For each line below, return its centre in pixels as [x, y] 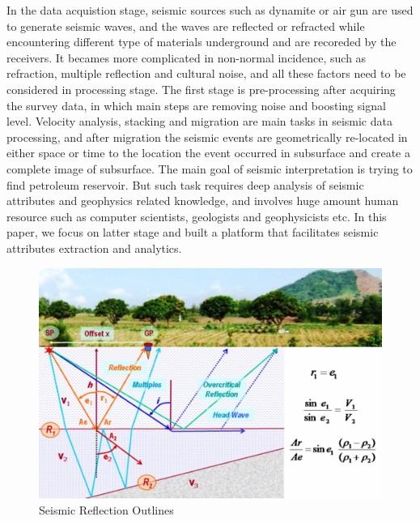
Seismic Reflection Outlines [106, 510]
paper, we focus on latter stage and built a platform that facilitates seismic [193, 232]
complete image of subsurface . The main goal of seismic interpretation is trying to [210, 168]
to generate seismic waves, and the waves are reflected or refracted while [186, 26]
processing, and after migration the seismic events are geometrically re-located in [207, 137]
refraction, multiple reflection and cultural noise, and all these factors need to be [206, 73]
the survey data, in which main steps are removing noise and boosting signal [196, 105]
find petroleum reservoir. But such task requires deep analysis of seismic [185, 184]
